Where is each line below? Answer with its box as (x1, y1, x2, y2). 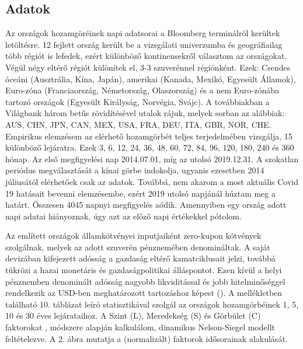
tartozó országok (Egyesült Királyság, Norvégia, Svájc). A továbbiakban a (5, 95, 270, 107)
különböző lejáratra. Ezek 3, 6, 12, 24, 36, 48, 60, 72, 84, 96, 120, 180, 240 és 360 (5, 141, 294, 153)
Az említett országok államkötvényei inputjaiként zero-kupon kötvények (5, 229, 262, 242)
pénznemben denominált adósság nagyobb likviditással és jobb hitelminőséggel (5, 275, 285, 287)
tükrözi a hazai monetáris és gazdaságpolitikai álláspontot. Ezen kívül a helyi (5, 264, 282, 276)
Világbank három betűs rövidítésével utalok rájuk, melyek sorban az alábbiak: (5, 107, 285, 119)
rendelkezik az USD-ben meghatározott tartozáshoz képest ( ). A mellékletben (5, 287, 283, 299)
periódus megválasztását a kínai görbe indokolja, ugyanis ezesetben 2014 (5, 164, 264, 176)
